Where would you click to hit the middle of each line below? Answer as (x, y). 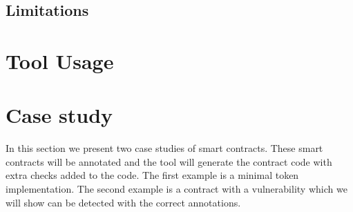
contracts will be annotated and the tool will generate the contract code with (169, 161)
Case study (59, 115)
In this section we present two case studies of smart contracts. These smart (164, 148)
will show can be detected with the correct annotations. (123, 202)
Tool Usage (60, 60)
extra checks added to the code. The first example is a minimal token (152, 175)
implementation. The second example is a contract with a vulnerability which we (176, 189)
